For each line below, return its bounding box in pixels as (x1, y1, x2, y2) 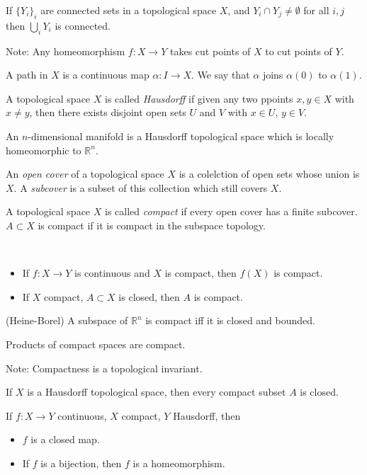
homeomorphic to (6, 142, 81, 157)
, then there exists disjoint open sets (29, 105, 186, 120)
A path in (6, 67, 48, 82)
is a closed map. (30, 432, 100, 447)
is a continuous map (62, 67, 149, 82)
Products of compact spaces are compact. (6, 336, 186, 351)
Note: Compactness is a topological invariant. (6, 360, 203, 375)
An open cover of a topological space (6, 166, 164, 181)
